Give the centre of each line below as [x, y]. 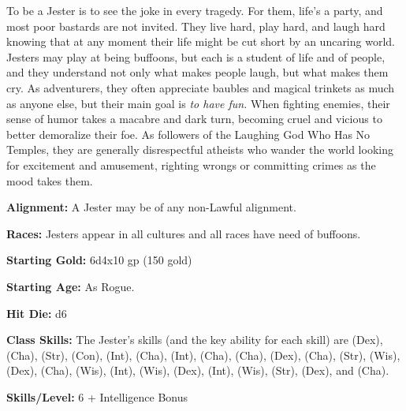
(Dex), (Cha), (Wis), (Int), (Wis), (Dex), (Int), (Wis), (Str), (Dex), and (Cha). [198, 370]
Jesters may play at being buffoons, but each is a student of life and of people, [196, 56]
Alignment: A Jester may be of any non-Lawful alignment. [151, 207]
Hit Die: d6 [37, 313]
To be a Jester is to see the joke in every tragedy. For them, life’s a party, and [195, 10]
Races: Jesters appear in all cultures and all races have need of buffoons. [184, 233]
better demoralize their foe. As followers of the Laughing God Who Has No [188, 134]
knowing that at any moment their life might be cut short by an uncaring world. [201, 41]
